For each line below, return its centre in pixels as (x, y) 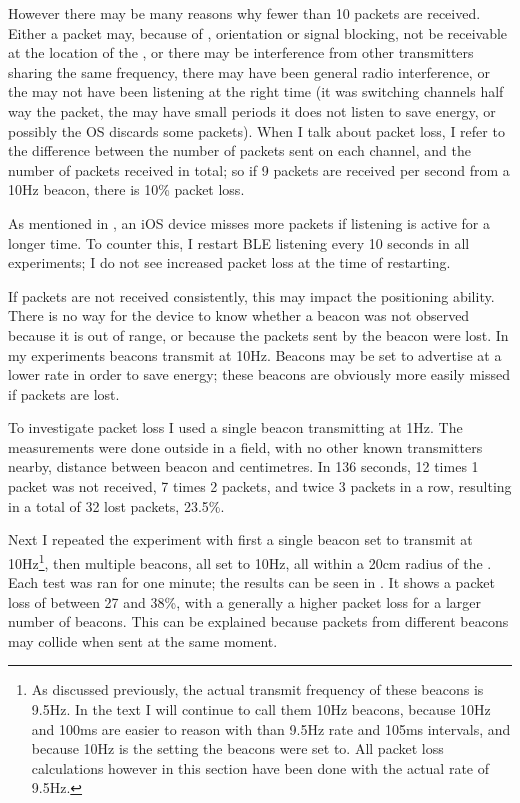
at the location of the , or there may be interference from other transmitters (241, 52)
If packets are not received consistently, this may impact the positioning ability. (251, 295)
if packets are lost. (64, 393)
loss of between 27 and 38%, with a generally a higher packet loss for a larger (244, 601)
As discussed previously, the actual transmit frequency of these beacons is (257, 689)
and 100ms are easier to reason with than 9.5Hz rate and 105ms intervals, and (271, 728)
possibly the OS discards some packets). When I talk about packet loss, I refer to (256, 130)
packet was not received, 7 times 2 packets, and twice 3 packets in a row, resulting (260, 486)
